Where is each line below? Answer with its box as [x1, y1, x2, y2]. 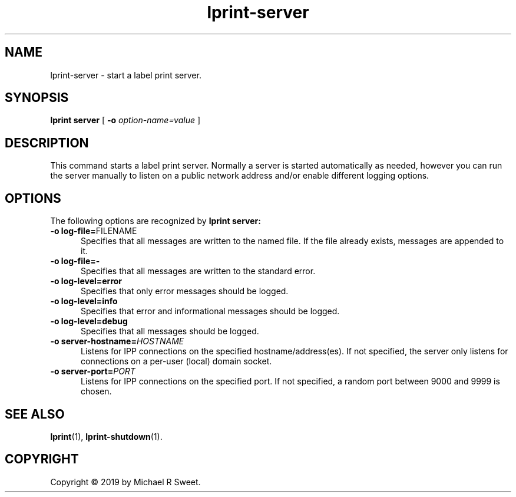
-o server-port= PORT [50, 366, 135, 377]
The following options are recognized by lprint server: [50, 216, 261, 226]
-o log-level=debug [50, 316, 128, 327]
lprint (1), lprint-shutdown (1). [50, 431, 163, 442]
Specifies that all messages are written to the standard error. [81, 266, 316, 277]
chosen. [81, 386, 112, 397]
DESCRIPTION [5, 135, 89, 150]
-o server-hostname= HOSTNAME [50, 336, 184, 347]
